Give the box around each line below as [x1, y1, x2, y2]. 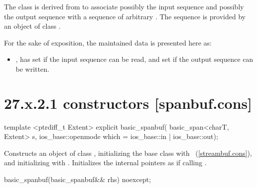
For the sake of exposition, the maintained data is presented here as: [4, 37, 212, 47]
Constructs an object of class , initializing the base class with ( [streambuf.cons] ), [4, 147, 252, 158]
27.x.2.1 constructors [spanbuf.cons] [4, 93, 252, 113]
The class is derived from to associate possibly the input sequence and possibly [4, 1, 244, 11]
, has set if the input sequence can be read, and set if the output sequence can [15, 54, 254, 64]
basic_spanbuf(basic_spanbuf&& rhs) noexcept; [4, 174, 151, 185]
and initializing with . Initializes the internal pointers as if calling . [4, 157, 207, 168]
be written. [15, 63, 50, 74]
